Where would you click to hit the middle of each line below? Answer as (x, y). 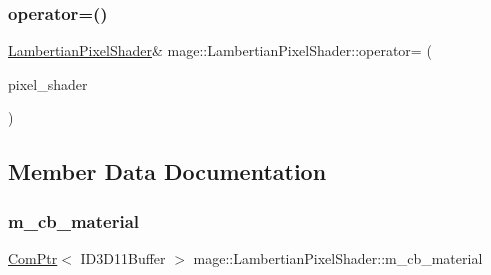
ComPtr (33, 258)
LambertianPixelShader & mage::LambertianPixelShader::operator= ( (220, 50)
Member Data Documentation (167, 171)
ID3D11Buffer (123, 258)
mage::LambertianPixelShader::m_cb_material (338, 258)
